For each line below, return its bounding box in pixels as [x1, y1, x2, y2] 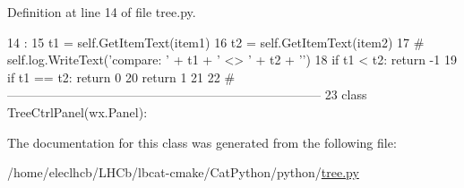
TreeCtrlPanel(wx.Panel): [7, 102, 148, 121]
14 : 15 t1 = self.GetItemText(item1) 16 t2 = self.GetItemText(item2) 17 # [7, 32, 425, 51]
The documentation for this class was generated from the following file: [7, 132, 397, 151]
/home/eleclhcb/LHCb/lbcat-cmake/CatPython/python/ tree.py [7, 163, 359, 182]
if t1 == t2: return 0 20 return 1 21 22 [7, 67, 220, 86]
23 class [324, 85, 367, 104]
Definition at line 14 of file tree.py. [7, 3, 196, 21]
